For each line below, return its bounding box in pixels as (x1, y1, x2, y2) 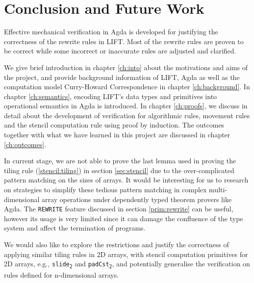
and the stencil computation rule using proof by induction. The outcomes (4, 120, 225, 130)
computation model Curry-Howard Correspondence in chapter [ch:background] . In (4, 81, 250, 92)
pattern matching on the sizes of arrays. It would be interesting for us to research (4, 175, 249, 185)
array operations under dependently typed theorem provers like (42, 194, 232, 204)
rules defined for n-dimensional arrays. (4, 269, 119, 280)
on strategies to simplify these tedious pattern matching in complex (4, 184, 207, 195)
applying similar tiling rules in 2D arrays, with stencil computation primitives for (4, 249, 248, 259)
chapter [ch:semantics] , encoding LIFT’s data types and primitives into (4, 91, 217, 101)
